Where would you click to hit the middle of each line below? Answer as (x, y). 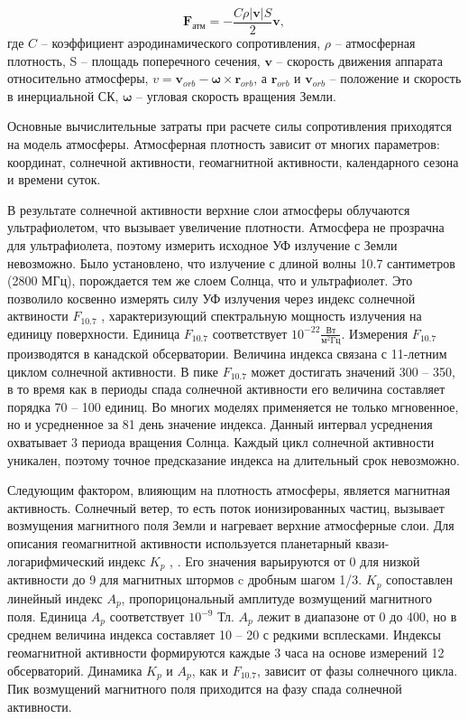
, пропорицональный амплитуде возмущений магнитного (277, 598)
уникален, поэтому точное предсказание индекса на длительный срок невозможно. (234, 459)
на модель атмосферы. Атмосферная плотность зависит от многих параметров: (224, 144)
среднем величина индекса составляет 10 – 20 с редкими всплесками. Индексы (224, 635)
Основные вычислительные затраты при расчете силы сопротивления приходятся (229, 126)
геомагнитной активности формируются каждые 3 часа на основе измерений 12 (226, 653)
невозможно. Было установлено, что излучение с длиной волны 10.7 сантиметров (231, 262)
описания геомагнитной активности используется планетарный (179, 543)
